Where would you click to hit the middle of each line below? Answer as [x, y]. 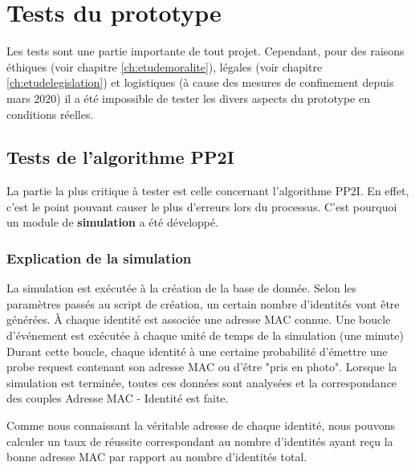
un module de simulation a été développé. [113, 222]
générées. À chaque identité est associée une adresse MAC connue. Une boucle [199, 319]
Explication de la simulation [99, 258]
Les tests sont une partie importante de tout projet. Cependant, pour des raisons [205, 51]
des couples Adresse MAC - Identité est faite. [118, 398]
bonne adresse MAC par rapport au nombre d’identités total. [157, 457]
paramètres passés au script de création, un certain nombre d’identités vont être [203, 303]
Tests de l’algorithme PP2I [120, 157]
